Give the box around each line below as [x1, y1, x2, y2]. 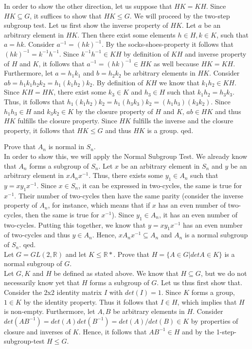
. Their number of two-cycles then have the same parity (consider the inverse [14, 190, 243, 200]
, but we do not [200, 268, 247, 278]
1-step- [216, 326, 237, 336]
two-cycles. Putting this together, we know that [4, 219, 146, 230]
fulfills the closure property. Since [18, 116, 117, 126]
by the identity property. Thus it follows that [23, 296, 159, 307]
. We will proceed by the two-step [129, 10, 230, 20]
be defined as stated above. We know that [54, 268, 179, 278]
